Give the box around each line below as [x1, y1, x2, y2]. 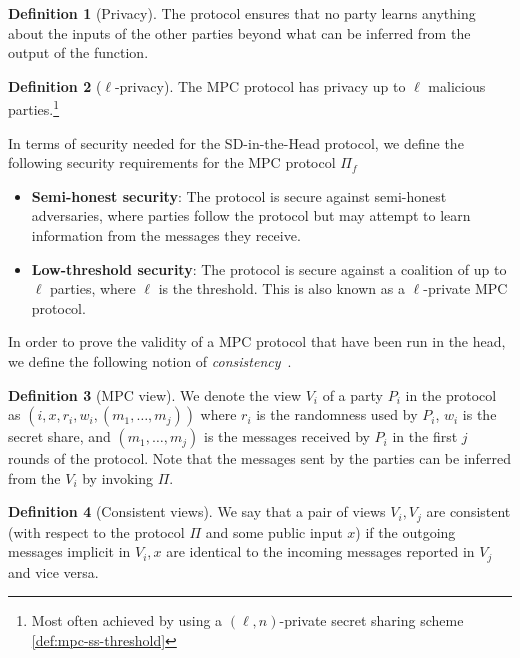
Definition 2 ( [8, 75, 102, 96]
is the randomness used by [256, 404, 418, 425]
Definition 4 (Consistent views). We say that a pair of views [8, 501, 386, 522]
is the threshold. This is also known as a [158, 278, 405, 299]
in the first [392, 426, 458, 447]
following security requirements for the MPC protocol [8, 152, 336, 173]
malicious [428, 75, 486, 96]
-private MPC [423, 278, 508, 299]
